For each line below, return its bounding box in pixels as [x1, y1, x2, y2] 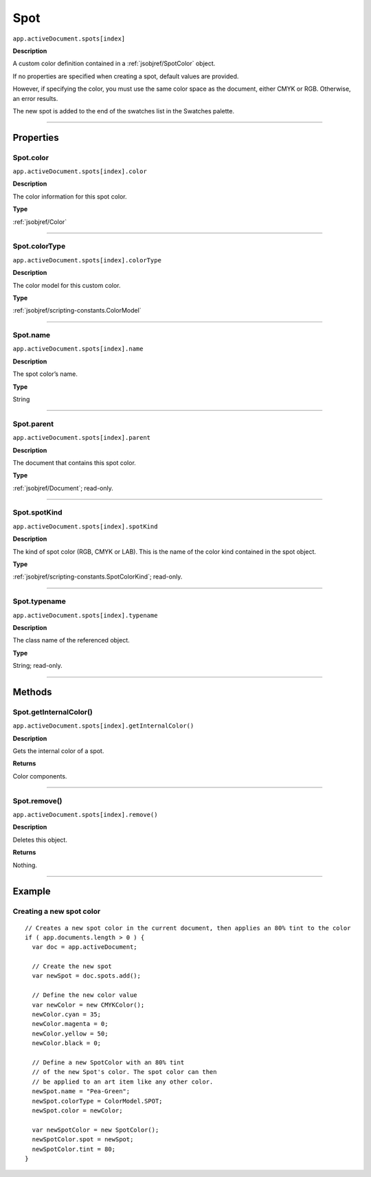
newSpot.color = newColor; [32, 1106, 123, 1114]
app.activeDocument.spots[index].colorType [12, 256, 161, 264]
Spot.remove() [12, 796, 63, 805]
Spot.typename [12, 596, 67, 606]
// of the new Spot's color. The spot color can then [32, 1068, 217, 1076]
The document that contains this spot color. [12, 458, 137, 467]
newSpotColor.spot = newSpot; [32, 1136, 134, 1143]
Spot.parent [12, 419, 54, 429]
